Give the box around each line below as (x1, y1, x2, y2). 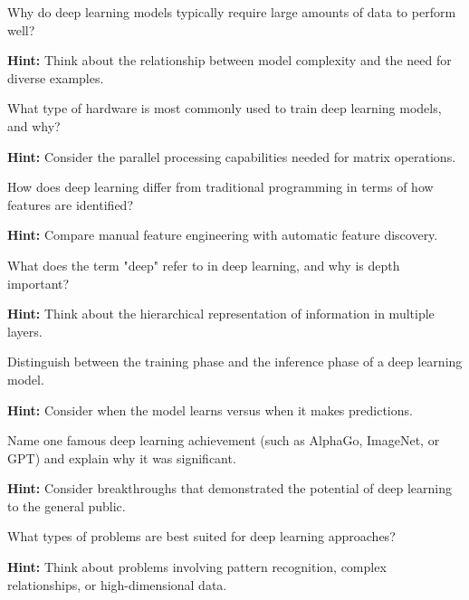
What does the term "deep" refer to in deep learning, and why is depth (7, 255, 400, 274)
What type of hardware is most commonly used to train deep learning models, (7, 99, 442, 118)
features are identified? (7, 195, 133, 214)
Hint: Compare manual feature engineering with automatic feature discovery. (7, 225, 438, 244)
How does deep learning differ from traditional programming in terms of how (7, 177, 434, 196)
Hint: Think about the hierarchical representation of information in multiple (7, 304, 435, 323)
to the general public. (7, 496, 126, 515)
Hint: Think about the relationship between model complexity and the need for (7, 51, 452, 70)
